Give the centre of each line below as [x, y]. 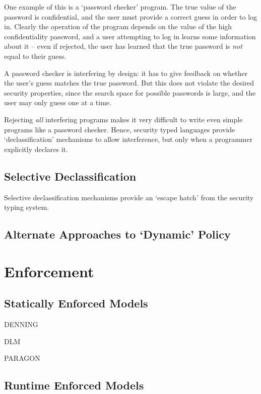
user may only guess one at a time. [58, 102]
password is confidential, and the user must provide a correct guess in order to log [131, 16]
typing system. [27, 207]
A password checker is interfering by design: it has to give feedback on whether [126, 73]
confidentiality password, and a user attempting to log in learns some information [130, 36]
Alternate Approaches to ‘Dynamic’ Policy [117, 234]
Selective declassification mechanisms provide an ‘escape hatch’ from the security [129, 197]
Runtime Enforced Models [74, 385]
